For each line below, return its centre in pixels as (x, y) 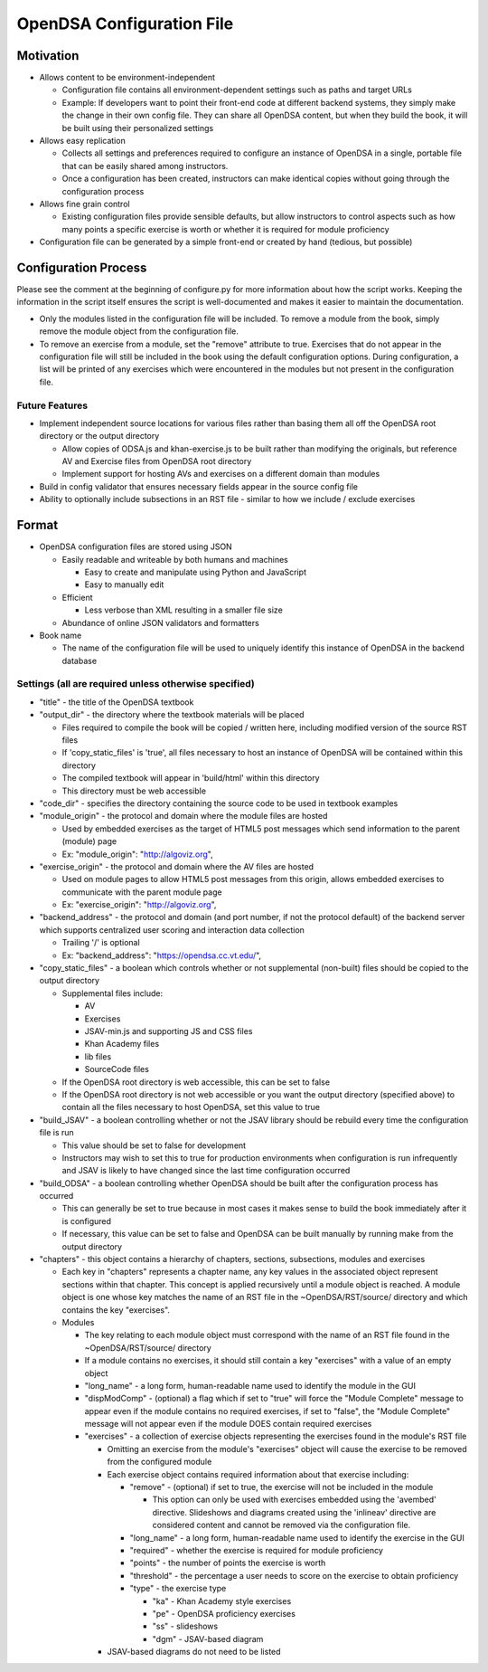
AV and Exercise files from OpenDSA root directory (157, 461)
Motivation (48, 56)
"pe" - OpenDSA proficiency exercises (224, 1613)
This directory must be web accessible (134, 791)
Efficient (78, 597)
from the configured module (160, 1462)
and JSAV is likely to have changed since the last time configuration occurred (206, 1171)
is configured (87, 1221)
